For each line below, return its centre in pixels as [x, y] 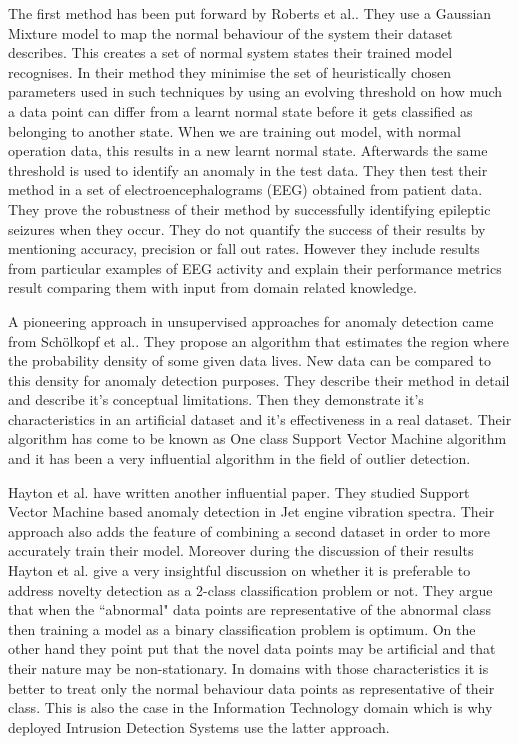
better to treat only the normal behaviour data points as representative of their [251, 687]
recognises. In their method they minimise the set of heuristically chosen [230, 71]
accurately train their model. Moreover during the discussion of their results [241, 550]
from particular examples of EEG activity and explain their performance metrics [255, 267]
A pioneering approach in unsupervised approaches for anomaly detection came [251, 320]
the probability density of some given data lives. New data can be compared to [249, 360]
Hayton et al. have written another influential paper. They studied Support [239, 491]
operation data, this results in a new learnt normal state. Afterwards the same [248, 150]
